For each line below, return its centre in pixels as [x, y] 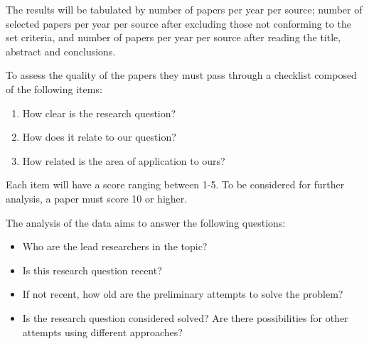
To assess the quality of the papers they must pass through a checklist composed [181, 75]
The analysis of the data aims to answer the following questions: [146, 222]
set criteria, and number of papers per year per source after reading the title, [173, 37]
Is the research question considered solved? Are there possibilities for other [185, 317]
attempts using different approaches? [102, 332]
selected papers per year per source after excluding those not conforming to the [178, 23]
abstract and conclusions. [61, 51]
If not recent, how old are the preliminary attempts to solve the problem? [183, 294]
